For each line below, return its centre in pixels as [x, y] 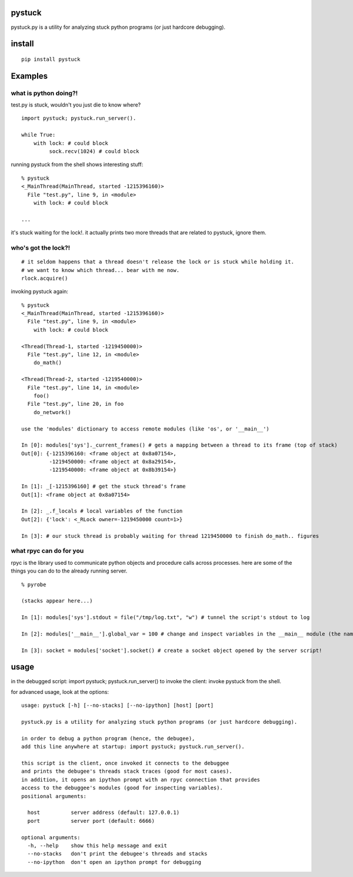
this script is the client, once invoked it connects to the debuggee [125, 763]
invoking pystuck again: [40, 292]
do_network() [52, 412]
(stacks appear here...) [57, 601]
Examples [29, 76]
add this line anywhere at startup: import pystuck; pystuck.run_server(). [133, 747]
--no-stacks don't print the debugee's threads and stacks [117, 854]
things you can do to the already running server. [69, 571]
